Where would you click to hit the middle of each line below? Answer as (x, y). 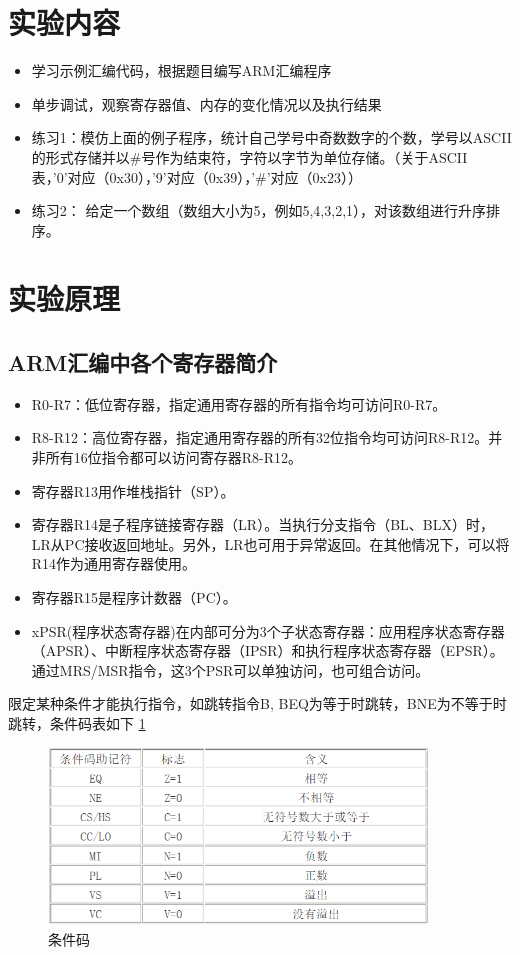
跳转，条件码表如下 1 (77, 722)
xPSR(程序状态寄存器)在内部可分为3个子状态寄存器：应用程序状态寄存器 (268, 630)
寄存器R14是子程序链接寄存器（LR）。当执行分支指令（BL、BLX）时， (262, 524)
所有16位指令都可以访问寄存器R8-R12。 (174, 457)
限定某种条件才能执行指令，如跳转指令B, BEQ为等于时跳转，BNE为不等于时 (257, 703)
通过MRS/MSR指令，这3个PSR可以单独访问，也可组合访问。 (230, 669)
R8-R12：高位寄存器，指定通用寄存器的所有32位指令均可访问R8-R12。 (260, 437)
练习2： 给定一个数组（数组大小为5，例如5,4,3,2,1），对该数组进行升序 (259, 210)
